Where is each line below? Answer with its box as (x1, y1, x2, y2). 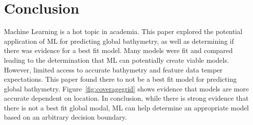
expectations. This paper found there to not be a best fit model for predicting (4, 74, 237, 84)
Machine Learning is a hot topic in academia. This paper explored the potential (4, 26, 243, 36)
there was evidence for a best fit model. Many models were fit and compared (4, 45, 233, 55)
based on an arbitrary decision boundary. (4, 112, 127, 122)
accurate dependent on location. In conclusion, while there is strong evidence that (4, 93, 249, 103)
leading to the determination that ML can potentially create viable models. (4, 54, 229, 65)
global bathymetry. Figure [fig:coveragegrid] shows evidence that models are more (4, 83, 249, 93)
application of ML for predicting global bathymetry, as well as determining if (4, 36, 234, 46)
